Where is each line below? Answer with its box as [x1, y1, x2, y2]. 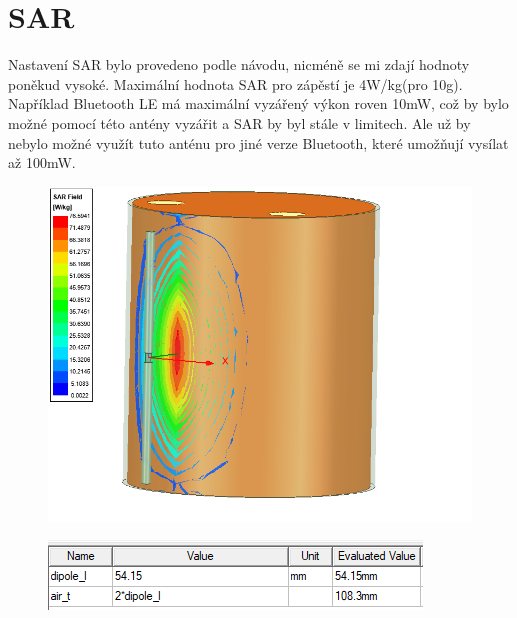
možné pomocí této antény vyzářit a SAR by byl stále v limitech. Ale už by [8, 112, 471, 133]
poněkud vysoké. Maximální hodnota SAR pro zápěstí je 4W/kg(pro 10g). [8, 73, 463, 94]
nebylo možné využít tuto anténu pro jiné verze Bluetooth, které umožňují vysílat [8, 132, 509, 153]
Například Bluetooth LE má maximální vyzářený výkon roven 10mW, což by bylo [8, 93, 509, 114]
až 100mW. [8, 152, 76, 173]
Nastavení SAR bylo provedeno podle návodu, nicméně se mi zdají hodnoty [8, 54, 470, 75]
